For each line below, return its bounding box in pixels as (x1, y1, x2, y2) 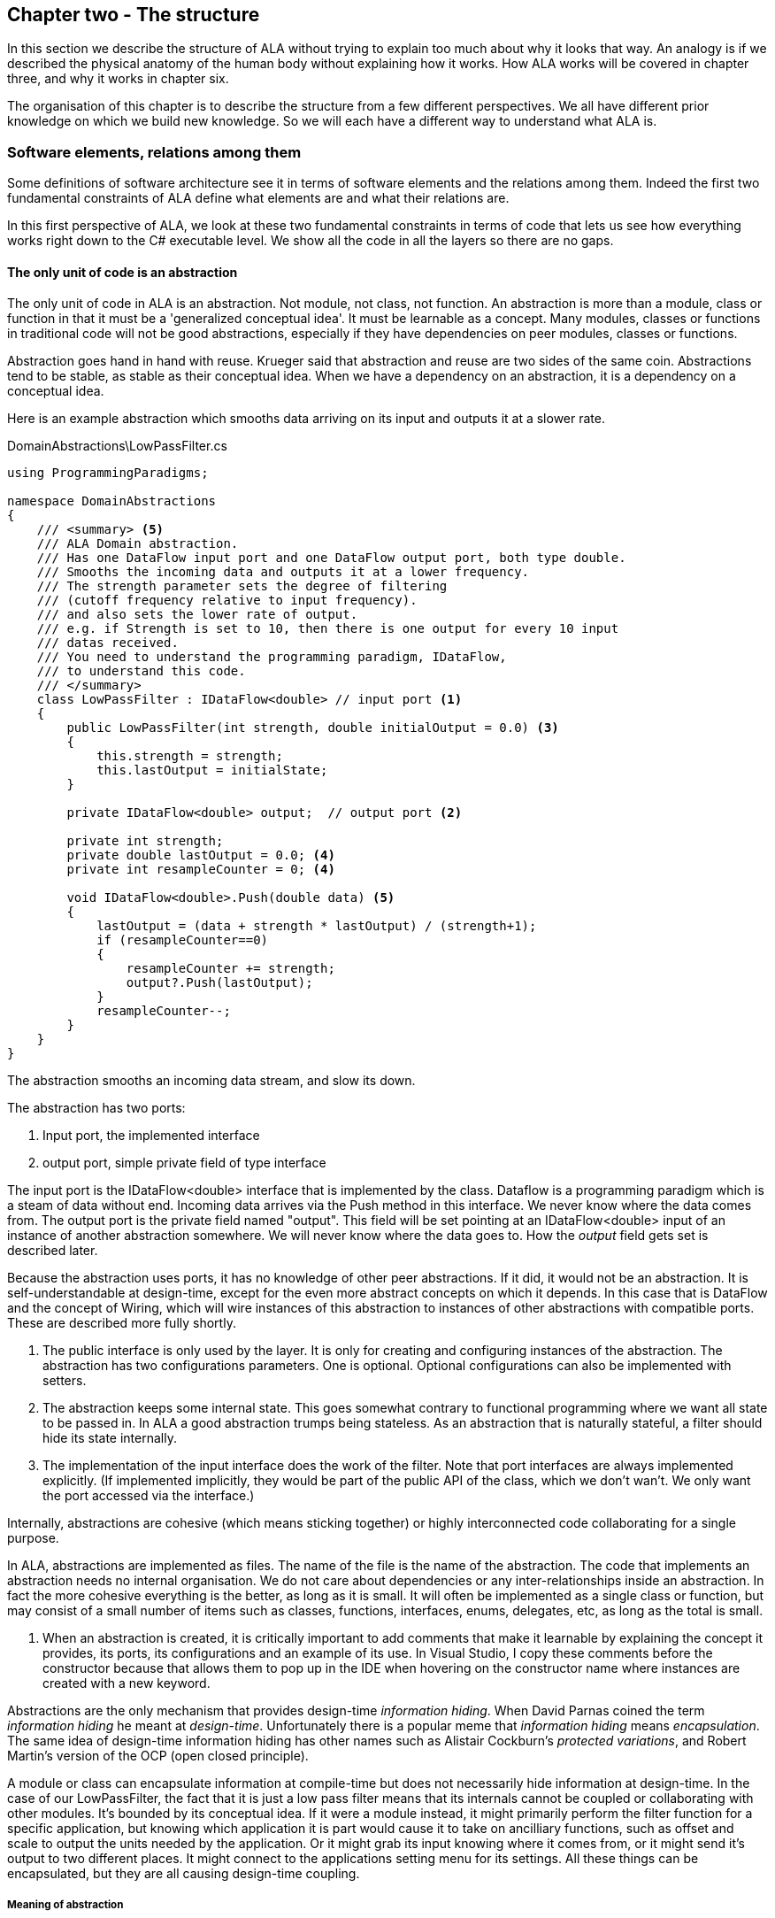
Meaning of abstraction (7, 1898, 124, 1911)
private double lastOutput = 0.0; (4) (66, 848, 335, 863)
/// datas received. (36, 635, 179, 651)
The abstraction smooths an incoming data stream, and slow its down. (7, 1073, 416, 1089)
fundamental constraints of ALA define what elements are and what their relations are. (7, 190, 510, 206)
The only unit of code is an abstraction (7, 264, 238, 280)
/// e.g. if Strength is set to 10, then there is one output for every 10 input (36, 621, 619, 636)
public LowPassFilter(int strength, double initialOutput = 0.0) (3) (66, 720, 559, 736)
